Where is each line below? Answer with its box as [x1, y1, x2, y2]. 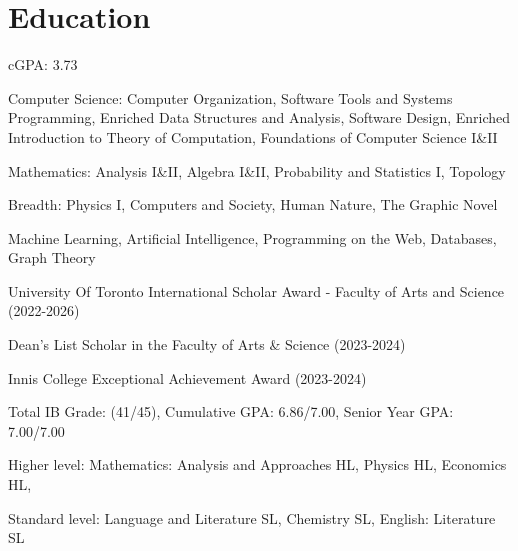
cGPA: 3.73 [8, 54, 78, 75]
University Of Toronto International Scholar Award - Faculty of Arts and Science [8, 280, 505, 301]
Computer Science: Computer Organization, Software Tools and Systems [8, 87, 453, 108]
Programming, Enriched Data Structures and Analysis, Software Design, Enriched [8, 107, 511, 128]
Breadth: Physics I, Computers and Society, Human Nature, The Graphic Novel [8, 194, 498, 215]
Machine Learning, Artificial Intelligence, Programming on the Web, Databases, [8, 227, 497, 248]
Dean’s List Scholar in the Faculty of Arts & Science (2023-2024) [8, 334, 406, 355]
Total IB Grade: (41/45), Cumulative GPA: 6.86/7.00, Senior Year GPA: [8, 401, 454, 422]
